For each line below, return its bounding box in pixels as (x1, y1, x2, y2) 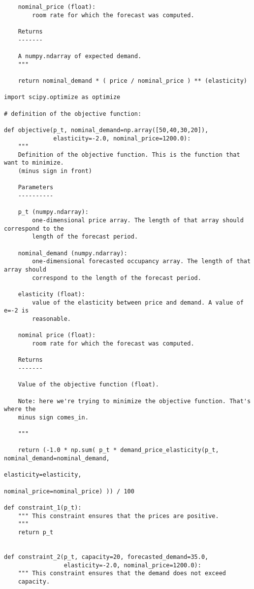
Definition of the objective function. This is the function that (18, 151, 240, 158)
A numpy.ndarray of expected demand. (18, 52, 142, 60)
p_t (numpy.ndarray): (18, 208, 89, 216)
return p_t (18, 529, 54, 536)
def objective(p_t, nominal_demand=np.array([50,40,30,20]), (4, 126, 209, 134)
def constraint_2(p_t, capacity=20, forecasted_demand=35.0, (4, 553, 209, 560)
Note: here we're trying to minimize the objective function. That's (18, 397, 251, 405)
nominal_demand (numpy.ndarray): (18, 249, 127, 257)
